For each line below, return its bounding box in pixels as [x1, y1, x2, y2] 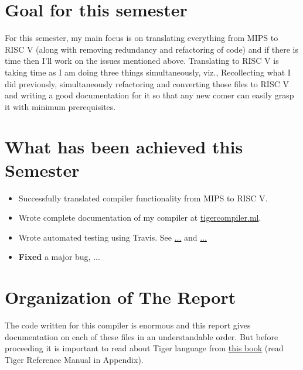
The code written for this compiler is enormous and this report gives [5, 319, 251, 331]
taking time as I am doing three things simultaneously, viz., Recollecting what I [5, 66, 291, 78]
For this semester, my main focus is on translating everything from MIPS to [5, 32, 278, 44]
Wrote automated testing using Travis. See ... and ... [18, 231, 207, 243]
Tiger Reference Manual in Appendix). [5, 353, 144, 365]
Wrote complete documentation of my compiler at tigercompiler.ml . [18, 211, 261, 224]
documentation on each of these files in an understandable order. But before [5, 330, 278, 342]
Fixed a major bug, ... [18, 251, 100, 263]
